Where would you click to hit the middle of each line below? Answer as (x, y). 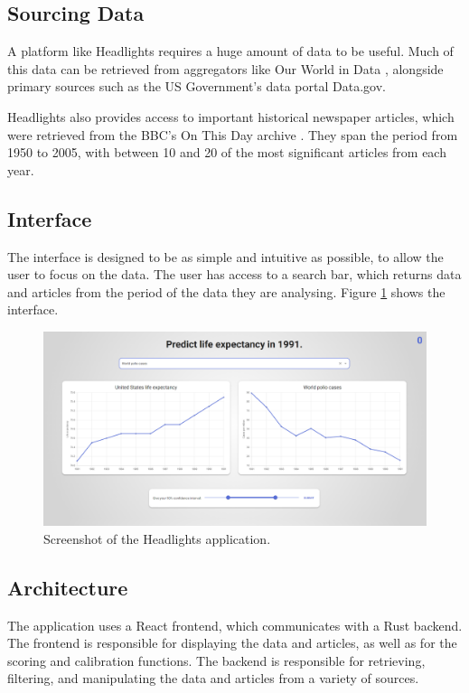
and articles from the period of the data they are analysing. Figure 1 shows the (226, 291)
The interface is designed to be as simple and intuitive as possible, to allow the (225, 256)
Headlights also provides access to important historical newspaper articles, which (231, 116)
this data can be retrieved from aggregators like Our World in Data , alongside (225, 68)
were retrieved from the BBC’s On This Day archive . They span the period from (233, 134)
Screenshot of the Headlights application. (157, 538)
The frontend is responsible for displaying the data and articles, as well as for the (232, 643)
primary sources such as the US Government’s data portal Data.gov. (197, 86)
